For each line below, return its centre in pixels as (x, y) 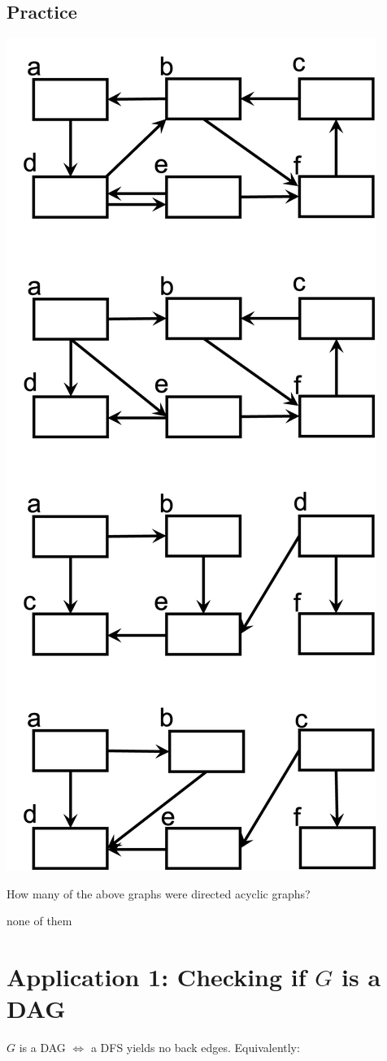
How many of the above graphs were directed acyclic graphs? (159, 893)
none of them (39, 921)
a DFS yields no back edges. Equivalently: (195, 1048)
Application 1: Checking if (157, 977)
